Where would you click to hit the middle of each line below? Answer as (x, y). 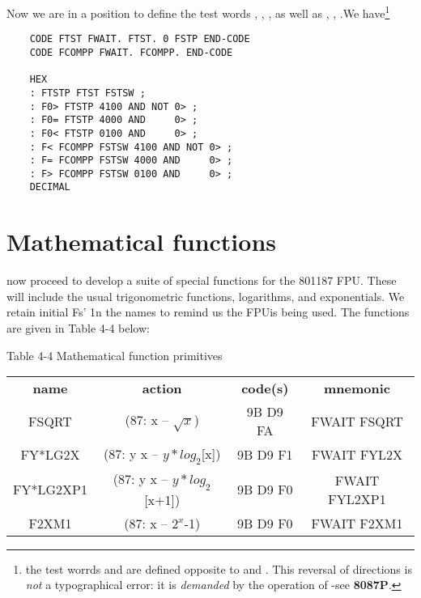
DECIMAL (50, 187)
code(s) (265, 388)
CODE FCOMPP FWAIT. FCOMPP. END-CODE (131, 52)
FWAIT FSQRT (357, 421)
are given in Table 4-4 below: (78, 328)
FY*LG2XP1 (50, 489)
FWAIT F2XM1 (357, 523)
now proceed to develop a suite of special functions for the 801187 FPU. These (202, 280)
